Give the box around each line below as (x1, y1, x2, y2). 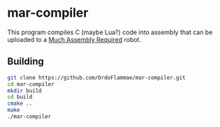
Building (7, 56, 44, 68)
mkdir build (7, 87, 42, 94)
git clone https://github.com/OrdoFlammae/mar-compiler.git (7, 74, 186, 81)
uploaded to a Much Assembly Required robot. (7, 35, 142, 43)
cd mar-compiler (7, 80, 54, 88)
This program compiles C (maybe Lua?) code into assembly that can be (7, 28, 213, 36)
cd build (7, 94, 33, 100)
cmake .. (7, 100, 33, 107)
